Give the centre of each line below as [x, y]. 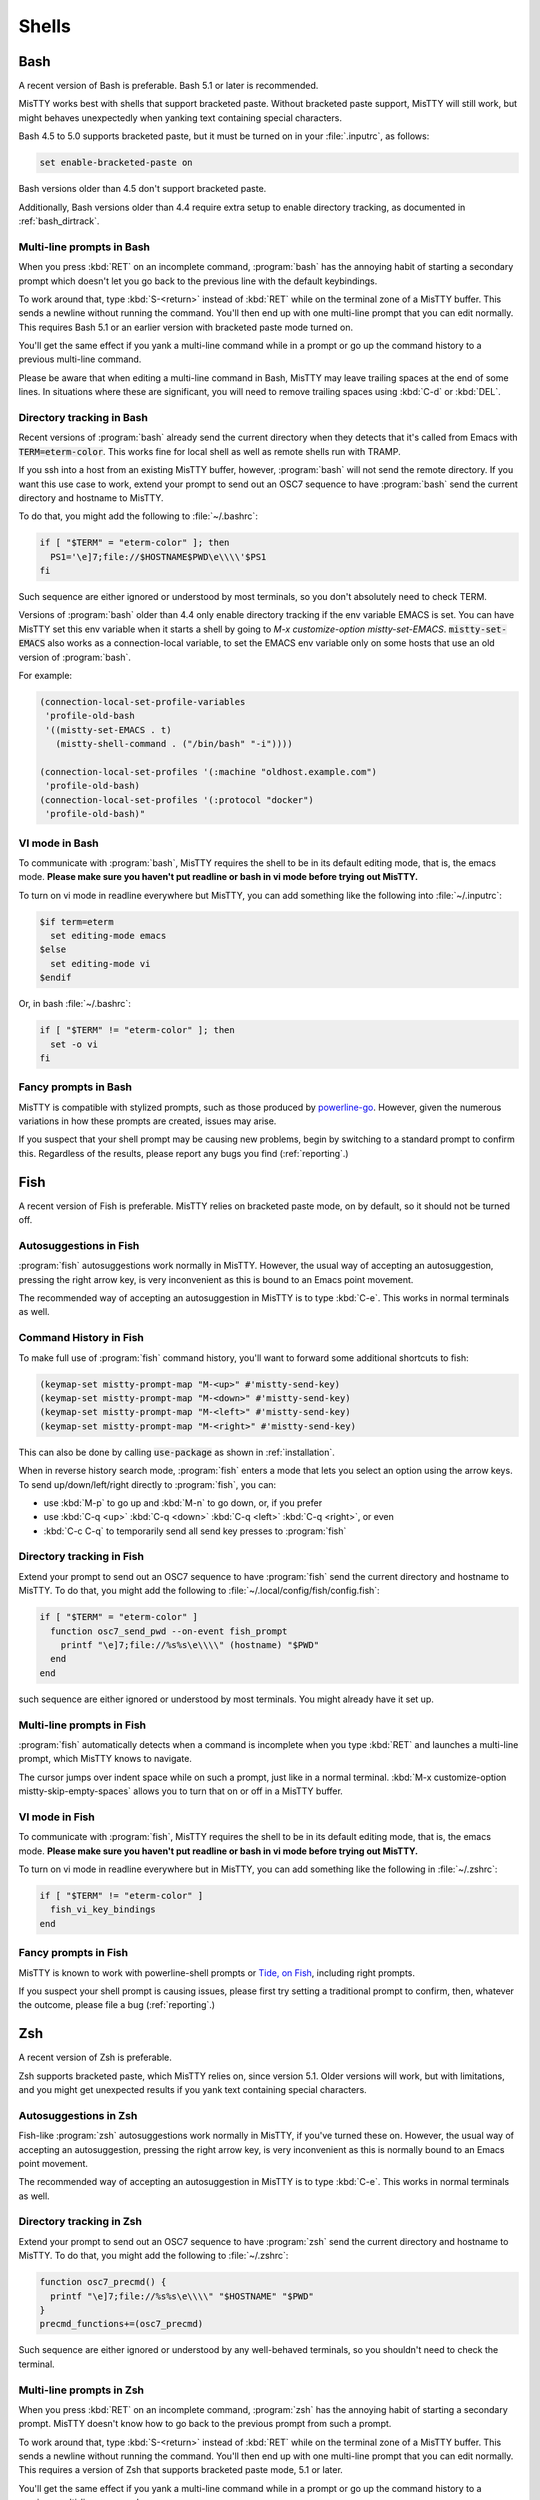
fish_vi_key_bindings [103, 1909]
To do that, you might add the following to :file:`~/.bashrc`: [138, 516]
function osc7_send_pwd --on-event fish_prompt [169, 1631]
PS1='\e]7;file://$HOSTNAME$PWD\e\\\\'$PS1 [158, 556]
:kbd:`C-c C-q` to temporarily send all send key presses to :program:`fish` [195, 1531]
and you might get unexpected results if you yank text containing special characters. [192, 2089]
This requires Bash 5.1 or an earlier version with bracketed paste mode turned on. [186, 327]
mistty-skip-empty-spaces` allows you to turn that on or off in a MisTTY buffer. [181, 1791]
